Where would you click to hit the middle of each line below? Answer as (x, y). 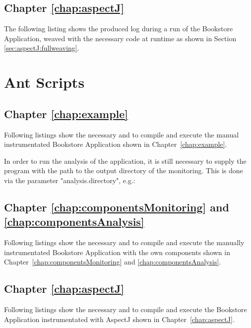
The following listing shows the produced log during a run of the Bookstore (119, 29)
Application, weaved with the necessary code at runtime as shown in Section (120, 38)
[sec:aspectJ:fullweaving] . (42, 48)
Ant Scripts (44, 82)
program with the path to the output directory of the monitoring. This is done (124, 170)
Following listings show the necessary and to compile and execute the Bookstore (125, 309)
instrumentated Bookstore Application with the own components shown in (117, 252)
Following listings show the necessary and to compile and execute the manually (124, 242)
